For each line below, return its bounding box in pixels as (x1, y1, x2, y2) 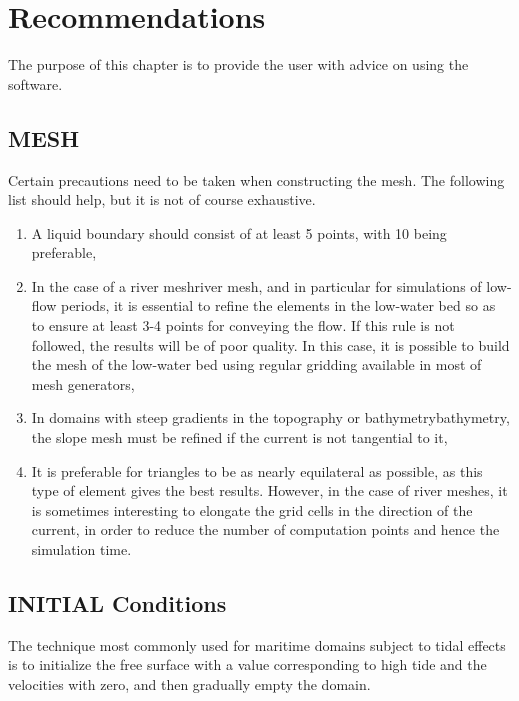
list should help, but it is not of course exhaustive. (8, 189, 316, 210)
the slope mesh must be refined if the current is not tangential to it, (31, 427, 448, 448)
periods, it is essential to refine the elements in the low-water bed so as (60, 295, 496, 316)
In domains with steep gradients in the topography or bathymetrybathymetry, (31, 407, 510, 428)
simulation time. (31, 539, 132, 560)
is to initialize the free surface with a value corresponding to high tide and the (8, 654, 487, 675)
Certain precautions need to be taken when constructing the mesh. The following (8, 169, 505, 190)
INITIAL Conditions (8, 588, 227, 618)
